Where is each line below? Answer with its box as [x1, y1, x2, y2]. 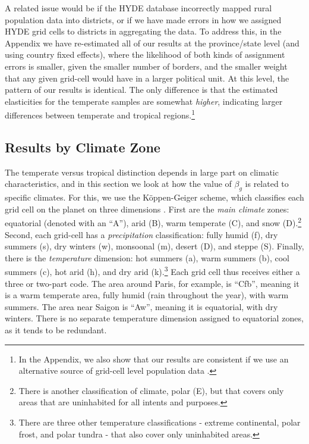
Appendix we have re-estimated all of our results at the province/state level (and [5, 36, 299, 49]
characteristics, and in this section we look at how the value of [5, 177, 232, 190]
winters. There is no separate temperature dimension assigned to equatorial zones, [5, 312, 304, 324]
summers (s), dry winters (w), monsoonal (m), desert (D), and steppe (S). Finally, [5, 240, 304, 252]
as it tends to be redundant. [5, 324, 107, 336]
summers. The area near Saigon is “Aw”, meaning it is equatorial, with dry [5, 300, 278, 312]
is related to [245, 177, 289, 190]
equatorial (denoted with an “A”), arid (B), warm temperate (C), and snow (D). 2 [5, 215, 302, 229]
